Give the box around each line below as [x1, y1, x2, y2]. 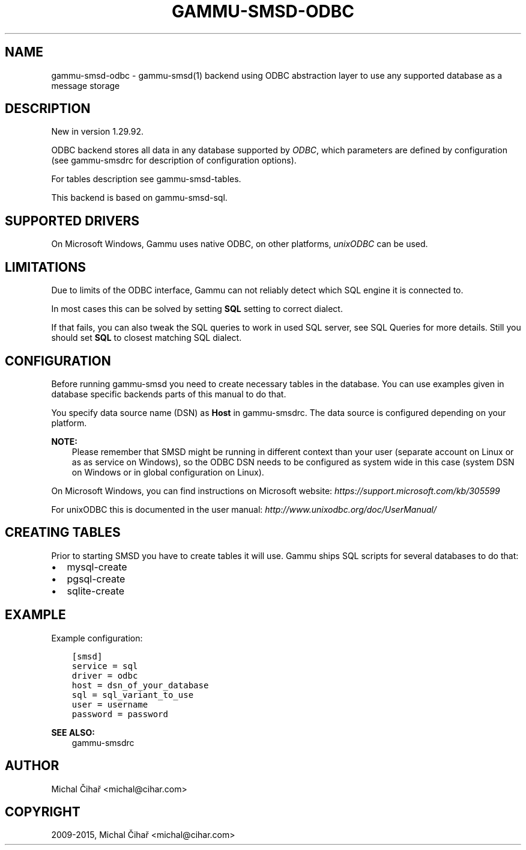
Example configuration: [51, 632, 143, 643]
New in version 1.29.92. [51, 126, 144, 137]
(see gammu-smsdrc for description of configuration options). [51, 155, 297, 166]
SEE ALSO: [51, 727, 95, 738]
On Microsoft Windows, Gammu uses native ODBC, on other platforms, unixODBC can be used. [51, 239, 428, 249]
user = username [71, 699, 148, 709]
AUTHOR [5, 758, 59, 774]
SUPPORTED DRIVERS [5, 213, 140, 228]
